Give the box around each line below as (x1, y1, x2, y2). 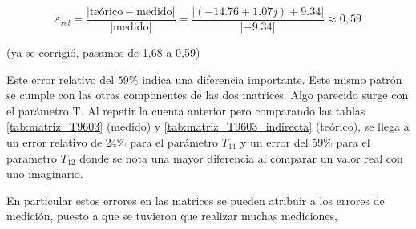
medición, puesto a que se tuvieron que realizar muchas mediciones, (6, 207, 337, 224)
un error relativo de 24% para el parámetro (6, 134, 218, 151)
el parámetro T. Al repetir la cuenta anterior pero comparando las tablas (6, 102, 366, 119)
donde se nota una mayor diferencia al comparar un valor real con (79, 149, 403, 166)
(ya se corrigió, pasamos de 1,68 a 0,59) (6, 44, 200, 61)
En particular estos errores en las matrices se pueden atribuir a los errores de (6, 191, 385, 208)
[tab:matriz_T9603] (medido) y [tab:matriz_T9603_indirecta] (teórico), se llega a (6, 118, 410, 135)
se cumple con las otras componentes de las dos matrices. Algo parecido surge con (6, 86, 409, 103)
